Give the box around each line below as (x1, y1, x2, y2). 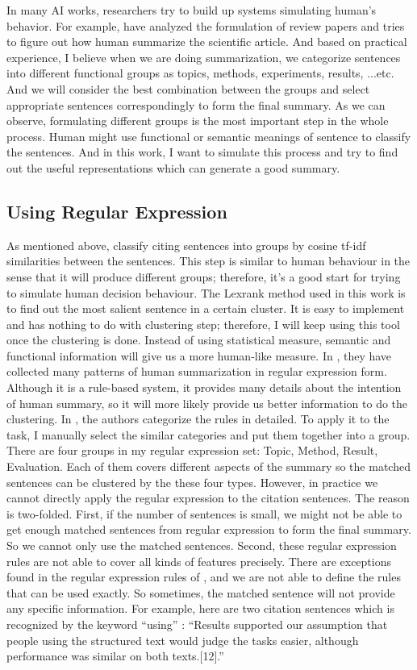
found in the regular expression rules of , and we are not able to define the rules (6, 568, 401, 585)
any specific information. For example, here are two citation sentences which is (6, 600, 394, 617)
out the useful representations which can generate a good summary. (6, 159, 340, 176)
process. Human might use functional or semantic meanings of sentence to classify (6, 127, 411, 144)
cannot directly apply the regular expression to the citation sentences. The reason (6, 489, 410, 506)
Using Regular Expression (6, 198, 227, 223)
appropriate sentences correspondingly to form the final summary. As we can (6, 96, 386, 113)
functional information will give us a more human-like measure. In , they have (6, 347, 392, 364)
